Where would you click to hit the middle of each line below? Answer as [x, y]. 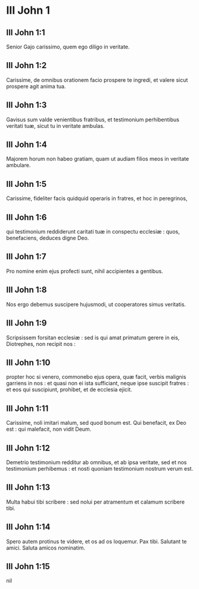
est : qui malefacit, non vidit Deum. [49, 429]
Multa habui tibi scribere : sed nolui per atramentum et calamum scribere [95, 502]
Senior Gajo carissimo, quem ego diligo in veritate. [68, 47]
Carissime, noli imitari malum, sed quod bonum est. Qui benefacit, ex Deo [96, 423]
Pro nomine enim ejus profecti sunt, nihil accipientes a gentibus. [85, 271]
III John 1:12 [28, 448]
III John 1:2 [27, 65]
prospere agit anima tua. [36, 86]
